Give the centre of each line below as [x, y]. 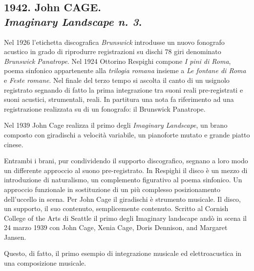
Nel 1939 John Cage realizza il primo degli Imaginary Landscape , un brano [116, 125]
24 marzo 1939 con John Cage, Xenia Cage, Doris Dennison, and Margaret [116, 227]
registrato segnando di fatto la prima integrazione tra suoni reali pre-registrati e [124, 89]
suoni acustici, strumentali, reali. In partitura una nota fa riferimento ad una [119, 99]
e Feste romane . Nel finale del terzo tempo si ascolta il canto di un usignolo [117, 80]
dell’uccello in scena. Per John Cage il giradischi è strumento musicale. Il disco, [123, 199]
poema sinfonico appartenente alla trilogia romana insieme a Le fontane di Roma [125, 70]
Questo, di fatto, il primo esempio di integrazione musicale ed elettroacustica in [123, 253]
